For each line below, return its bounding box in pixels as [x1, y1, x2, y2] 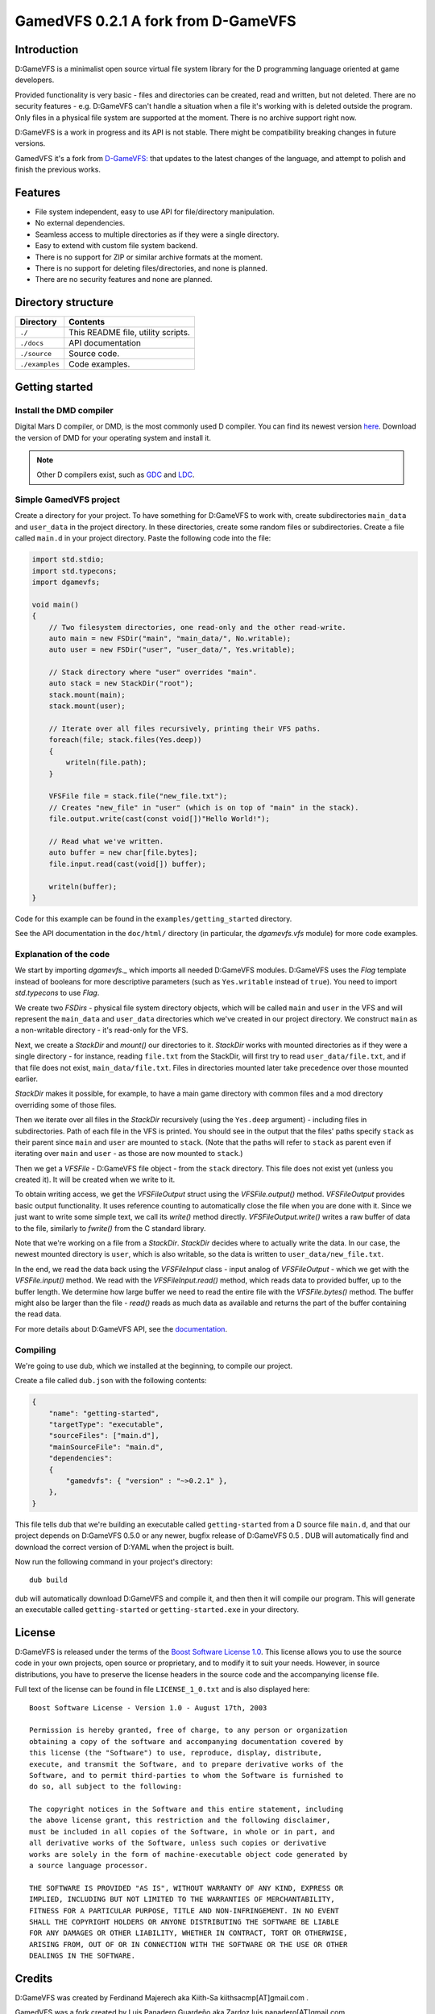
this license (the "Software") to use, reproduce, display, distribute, [29, 1748, 322, 1758]
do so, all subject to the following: [29, 1782, 183, 1792]
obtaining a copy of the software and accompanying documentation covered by [29, 1737, 344, 1746]
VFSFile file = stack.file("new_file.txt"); [48, 792, 228, 801]
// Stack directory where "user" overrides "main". [48, 668, 258, 677]
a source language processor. [29, 1861, 149, 1871]
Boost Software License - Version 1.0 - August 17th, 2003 [29, 1703, 267, 1712]
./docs [19, 338, 44, 347]
